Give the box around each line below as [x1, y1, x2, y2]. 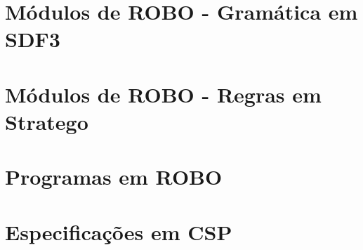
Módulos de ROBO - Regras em [5, 79, 322, 108]
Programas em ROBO [5, 162, 223, 191]
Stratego [5, 107, 88, 136]
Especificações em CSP [5, 217, 232, 246]
